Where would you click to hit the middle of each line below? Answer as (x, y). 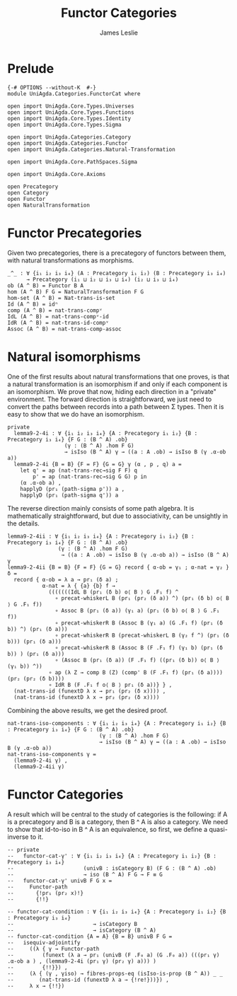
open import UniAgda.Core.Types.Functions (71, 112)
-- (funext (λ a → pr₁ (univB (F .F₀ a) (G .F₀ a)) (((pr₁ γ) (114, 955)
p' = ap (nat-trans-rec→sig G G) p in (90, 476)
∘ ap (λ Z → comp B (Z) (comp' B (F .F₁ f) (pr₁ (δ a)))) (135, 672)
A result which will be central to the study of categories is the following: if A (117, 814)
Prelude (31, 68)
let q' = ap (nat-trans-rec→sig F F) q (79, 470)
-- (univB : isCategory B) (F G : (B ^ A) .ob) (112, 868)
